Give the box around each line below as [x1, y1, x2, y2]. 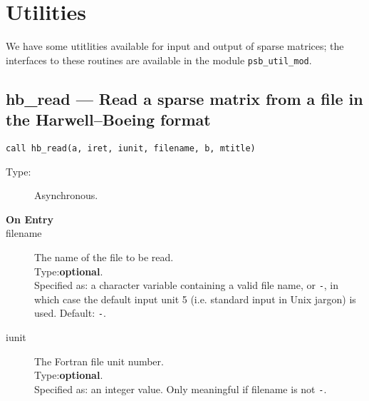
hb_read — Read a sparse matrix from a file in [6, 87, 363, 109]
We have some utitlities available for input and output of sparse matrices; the [6, 39, 344, 54]
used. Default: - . [34, 305, 106, 320]
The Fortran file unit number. [34, 353, 164, 368]
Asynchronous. [34, 188, 98, 203]
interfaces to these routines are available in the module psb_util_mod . [6, 52, 312, 67]
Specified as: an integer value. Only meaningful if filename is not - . [34, 381, 327, 396]
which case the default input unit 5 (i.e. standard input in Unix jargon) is [34, 291, 356, 306]
